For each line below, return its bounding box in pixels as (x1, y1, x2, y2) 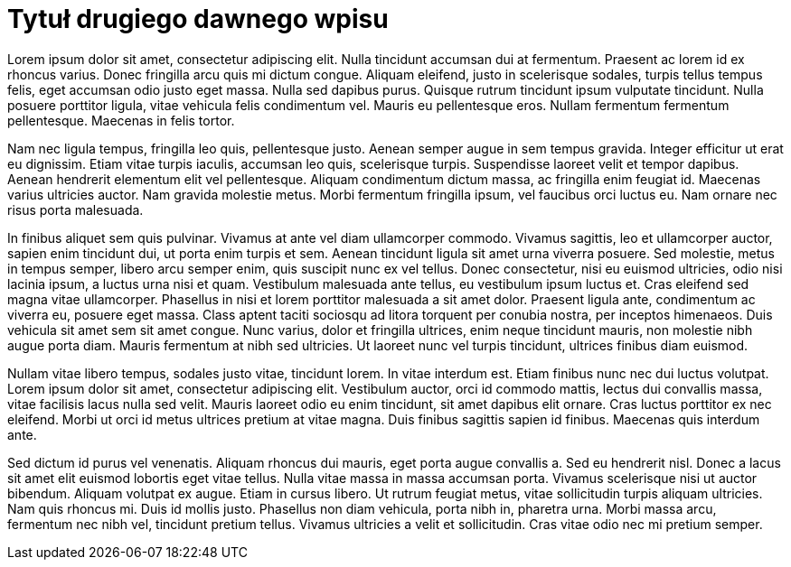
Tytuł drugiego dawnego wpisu (7, 4, 389, 34)
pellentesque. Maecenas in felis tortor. (7, 112, 235, 128)
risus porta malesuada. (7, 201, 144, 218)
